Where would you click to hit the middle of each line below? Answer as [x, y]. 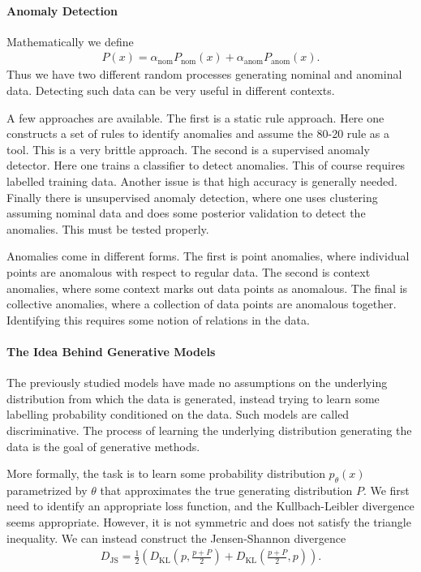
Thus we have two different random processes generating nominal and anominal [204, 74]
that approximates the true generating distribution [226, 490]
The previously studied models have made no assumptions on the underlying [197, 383]
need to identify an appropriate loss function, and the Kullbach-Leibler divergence [210, 506]
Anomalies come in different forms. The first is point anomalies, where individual [208, 256]
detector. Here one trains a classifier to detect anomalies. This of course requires [206, 165]
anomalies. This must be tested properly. [108, 228]
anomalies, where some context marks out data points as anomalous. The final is [207, 288]
